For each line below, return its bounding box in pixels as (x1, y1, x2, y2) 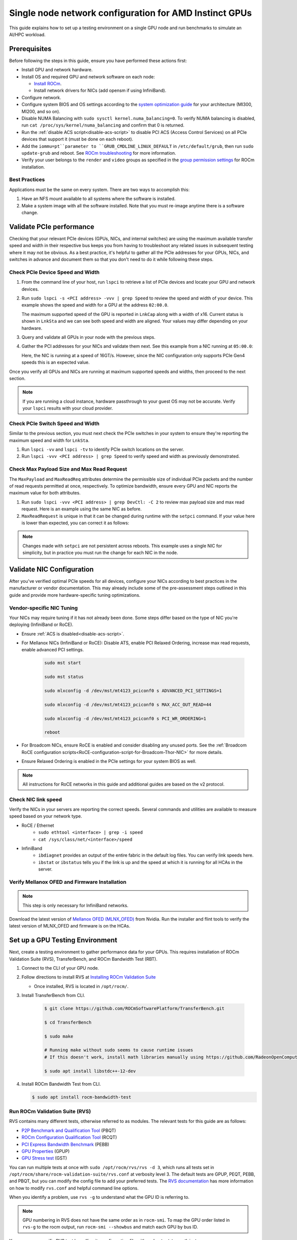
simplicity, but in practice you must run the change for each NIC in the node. (22, 550, 178, 556)
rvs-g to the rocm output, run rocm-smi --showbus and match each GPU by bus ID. (22, 1224, 198, 1230)
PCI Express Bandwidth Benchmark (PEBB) (21, 1141, 109, 1147)
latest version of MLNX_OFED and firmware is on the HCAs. (9, 923, 131, 929)
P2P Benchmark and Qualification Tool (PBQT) (21, 1127, 116, 1133)
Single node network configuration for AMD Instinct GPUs (9, 7, 252, 18)
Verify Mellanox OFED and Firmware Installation (9, 878, 127, 885)
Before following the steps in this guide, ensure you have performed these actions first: (9, 58, 187, 63)
